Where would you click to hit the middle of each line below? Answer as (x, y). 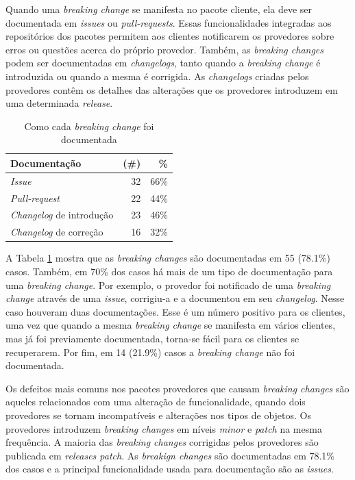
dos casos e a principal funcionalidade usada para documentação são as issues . (170, 469)
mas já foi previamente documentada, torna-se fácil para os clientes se (152, 338)
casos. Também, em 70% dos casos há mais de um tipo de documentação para (169, 271)
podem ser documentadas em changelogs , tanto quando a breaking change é (163, 63)
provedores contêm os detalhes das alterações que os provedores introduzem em (172, 89)
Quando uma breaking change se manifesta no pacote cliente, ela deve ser (159, 9)
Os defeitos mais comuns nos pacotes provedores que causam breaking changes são (177, 388)
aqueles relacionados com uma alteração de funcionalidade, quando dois (156, 402)
